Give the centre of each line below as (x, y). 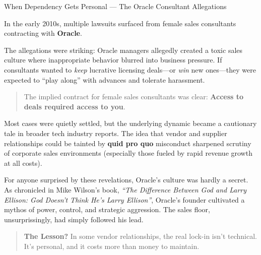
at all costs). (23, 163)
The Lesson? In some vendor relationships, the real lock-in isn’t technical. (140, 236)
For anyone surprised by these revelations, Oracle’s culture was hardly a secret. (126, 180)
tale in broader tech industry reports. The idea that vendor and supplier (116, 133)
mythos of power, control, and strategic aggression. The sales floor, (107, 209)
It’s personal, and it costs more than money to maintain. (112, 246)
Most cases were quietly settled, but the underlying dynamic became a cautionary (130, 123)
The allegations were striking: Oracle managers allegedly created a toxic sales (123, 50)
